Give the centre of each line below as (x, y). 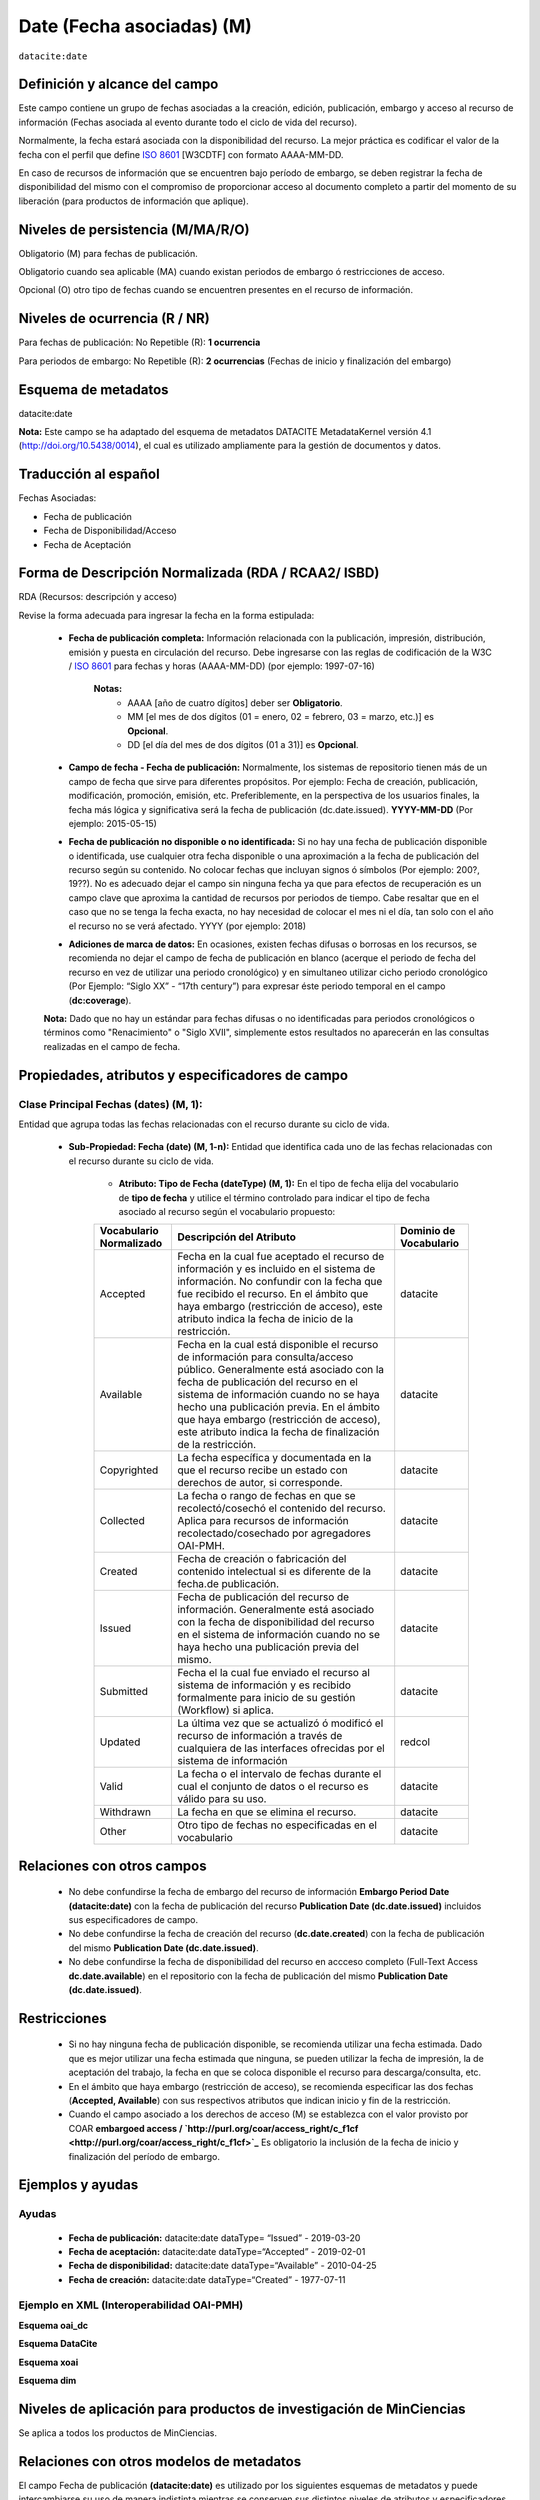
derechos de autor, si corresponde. (260, 1483)
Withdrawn (125, 1812)
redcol (415, 1742)
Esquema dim (47, 2381)
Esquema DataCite (58, 2344)
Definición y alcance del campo (118, 84)
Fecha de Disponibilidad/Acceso (110, 531)
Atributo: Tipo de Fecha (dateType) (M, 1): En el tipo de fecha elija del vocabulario (288, 1184)
